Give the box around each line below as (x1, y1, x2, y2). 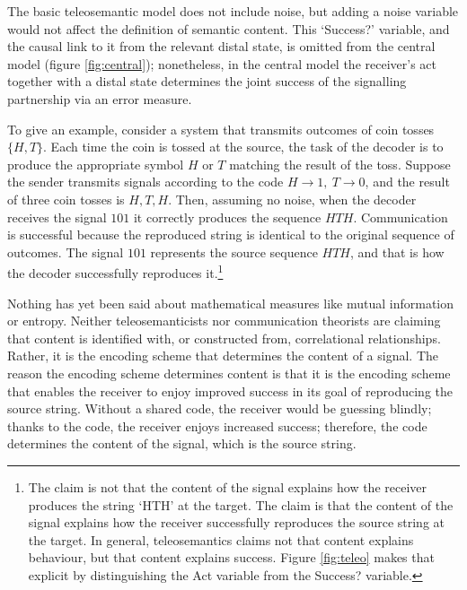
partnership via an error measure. (7, 89, 192, 108)
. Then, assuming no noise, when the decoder (168, 189, 417, 208)
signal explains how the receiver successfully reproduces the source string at (28, 513, 445, 532)
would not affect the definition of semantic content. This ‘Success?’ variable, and (7, 19, 450, 38)
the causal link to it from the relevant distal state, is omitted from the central (7, 37, 436, 56)
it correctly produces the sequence (133, 207, 322, 226)
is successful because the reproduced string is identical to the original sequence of (7, 225, 454, 244)
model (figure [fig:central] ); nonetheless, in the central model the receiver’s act (7, 54, 436, 73)
